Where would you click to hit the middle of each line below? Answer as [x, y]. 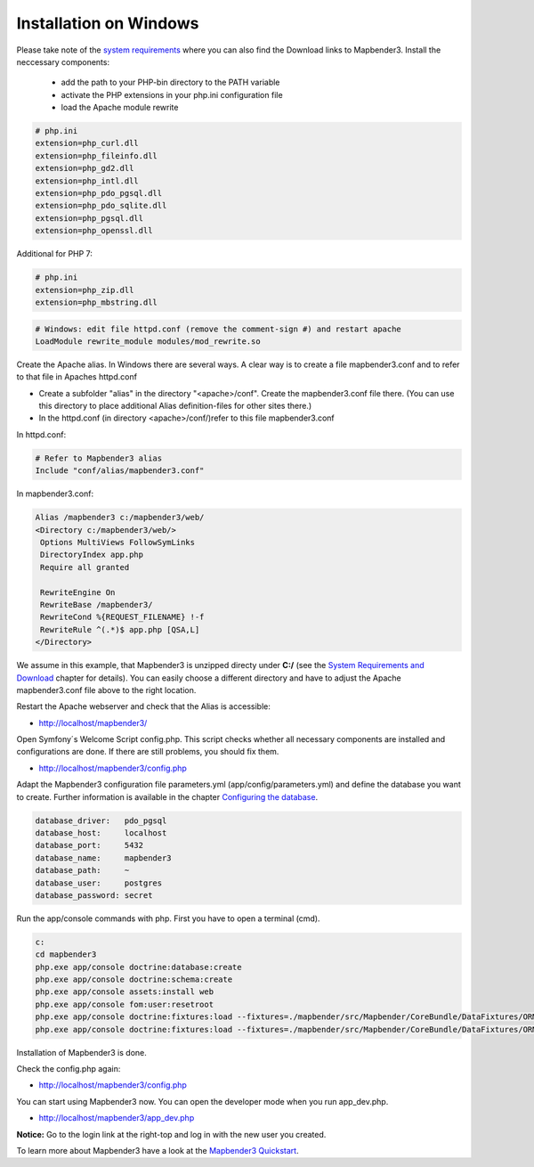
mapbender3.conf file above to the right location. [106, 690]
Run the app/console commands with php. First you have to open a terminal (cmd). [168, 918]
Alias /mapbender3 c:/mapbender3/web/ [120, 518]
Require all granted [85, 567]
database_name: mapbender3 [104, 858]
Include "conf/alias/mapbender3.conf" [120, 471]
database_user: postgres [99, 883]
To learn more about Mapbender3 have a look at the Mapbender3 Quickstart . [158, 1150]
